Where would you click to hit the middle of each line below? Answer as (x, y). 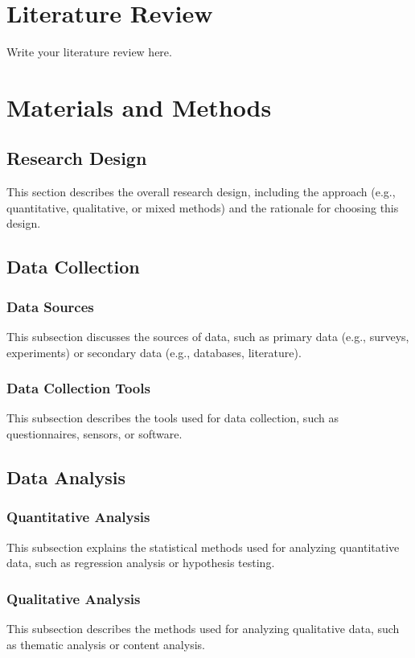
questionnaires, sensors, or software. (95, 434)
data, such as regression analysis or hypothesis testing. (141, 563)
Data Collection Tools (78, 388)
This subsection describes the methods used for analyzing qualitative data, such (203, 629)
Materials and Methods (139, 107)
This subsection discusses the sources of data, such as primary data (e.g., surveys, (208, 337)
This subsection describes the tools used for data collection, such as (173, 418)
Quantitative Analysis (78, 517)
